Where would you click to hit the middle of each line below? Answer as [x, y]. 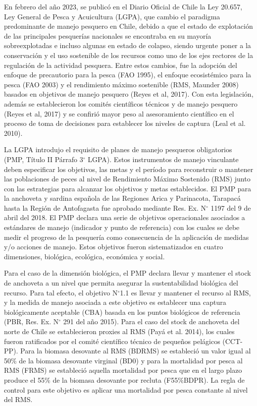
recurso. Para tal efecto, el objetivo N [61, 292]
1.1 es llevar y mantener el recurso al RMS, [185, 292]
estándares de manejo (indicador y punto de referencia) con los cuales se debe [122, 227]
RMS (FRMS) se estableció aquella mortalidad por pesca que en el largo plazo [123, 370]
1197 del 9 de [231, 207]
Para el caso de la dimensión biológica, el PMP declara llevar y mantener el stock [128, 273]
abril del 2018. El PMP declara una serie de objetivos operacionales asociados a [125, 217]
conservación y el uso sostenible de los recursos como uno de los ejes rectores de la [128, 55]
